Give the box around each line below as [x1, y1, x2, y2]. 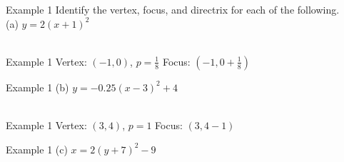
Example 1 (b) [6, 79, 69, 94]
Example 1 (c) [6, 141, 68, 156]
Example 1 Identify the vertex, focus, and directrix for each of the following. [6, 2, 340, 16]
